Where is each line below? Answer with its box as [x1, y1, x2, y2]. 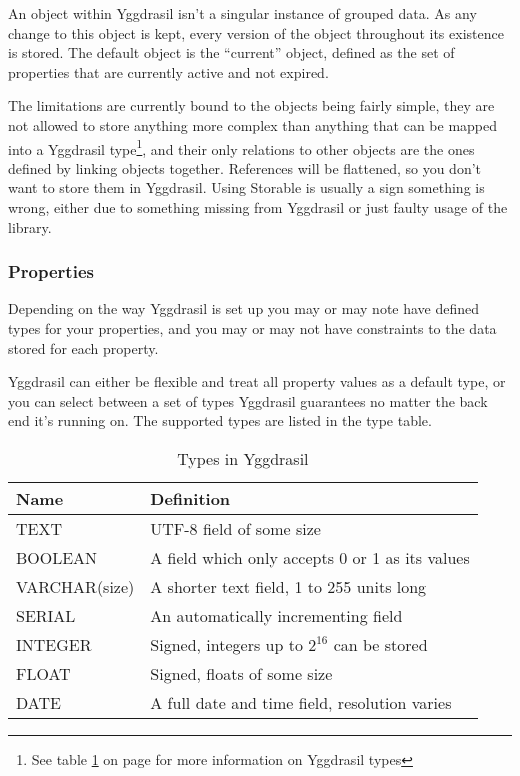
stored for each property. [8, 337, 159, 358]
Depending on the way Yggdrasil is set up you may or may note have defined [8, 298, 480, 319]
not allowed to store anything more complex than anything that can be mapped [8, 114, 498, 135]
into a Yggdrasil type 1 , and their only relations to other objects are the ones [8, 135, 475, 159]
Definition [150, 486, 231, 510]
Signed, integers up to [150, 632, 303, 656]
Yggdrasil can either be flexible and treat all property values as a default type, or [8, 371, 506, 392]
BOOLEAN [16, 545, 98, 569]
